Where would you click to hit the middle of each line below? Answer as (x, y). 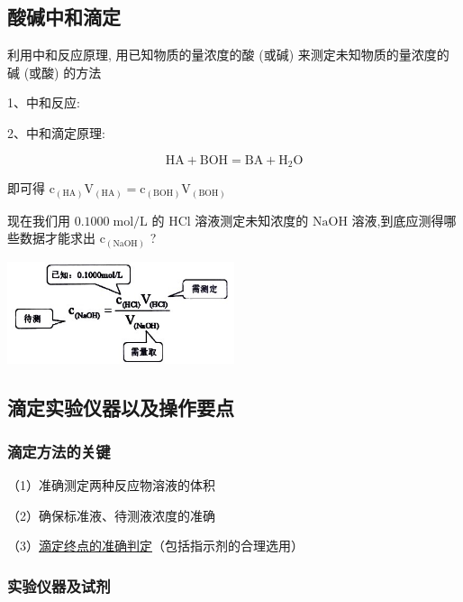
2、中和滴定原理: (56, 132)
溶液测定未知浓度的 (252, 220)
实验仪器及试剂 (59, 585)
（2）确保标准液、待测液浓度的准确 (111, 515)
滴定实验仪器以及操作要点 (121, 407)
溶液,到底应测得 (398, 220)
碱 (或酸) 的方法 (54, 72)
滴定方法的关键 (59, 451)
